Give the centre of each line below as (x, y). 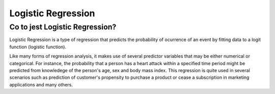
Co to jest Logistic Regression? (63, 27)
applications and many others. (41, 84)
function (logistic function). (38, 47)
